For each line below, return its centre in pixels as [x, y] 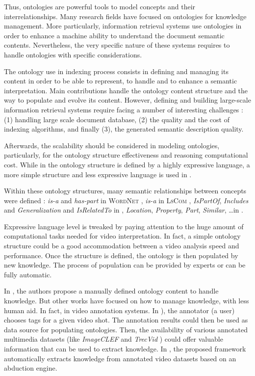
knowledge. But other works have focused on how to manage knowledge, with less [127, 301]
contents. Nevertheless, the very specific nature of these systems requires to [117, 45]
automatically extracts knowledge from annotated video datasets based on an [120, 358]
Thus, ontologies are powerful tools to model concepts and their [100, 6]
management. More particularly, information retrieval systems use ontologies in [123, 26]
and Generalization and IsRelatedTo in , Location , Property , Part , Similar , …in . [124, 210]
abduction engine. [31, 368]
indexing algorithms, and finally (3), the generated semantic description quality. [124, 129]
